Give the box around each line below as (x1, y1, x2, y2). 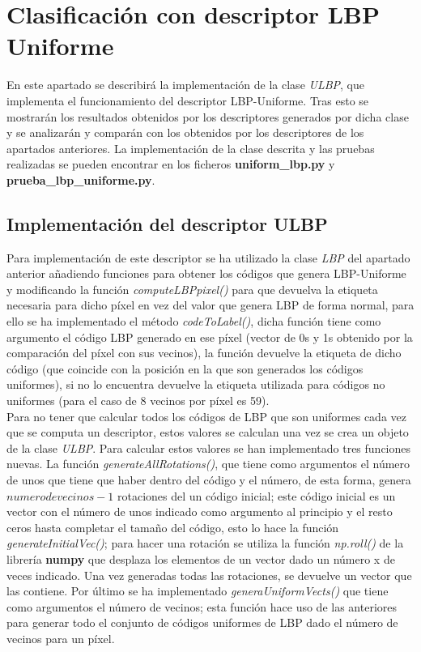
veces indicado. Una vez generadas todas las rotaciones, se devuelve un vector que (6, 566, 412, 583)
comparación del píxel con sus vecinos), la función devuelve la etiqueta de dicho (6, 344, 402, 361)
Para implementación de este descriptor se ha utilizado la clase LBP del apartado (6, 249, 410, 266)
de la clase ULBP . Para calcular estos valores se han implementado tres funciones (6, 439, 411, 456)
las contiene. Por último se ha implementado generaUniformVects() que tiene (6, 582, 389, 599)
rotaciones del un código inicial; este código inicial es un (117, 487, 396, 504)
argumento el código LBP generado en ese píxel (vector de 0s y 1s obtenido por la (6, 328, 413, 345)
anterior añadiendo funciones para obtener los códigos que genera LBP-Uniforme (6, 265, 406, 282)
